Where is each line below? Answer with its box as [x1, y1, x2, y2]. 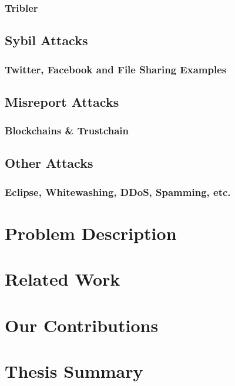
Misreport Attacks [5, 92, 119, 110]
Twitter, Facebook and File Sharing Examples [5, 62, 227, 76]
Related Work [5, 267, 120, 291]
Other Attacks [5, 154, 93, 172]
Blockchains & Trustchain [5, 123, 129, 138]
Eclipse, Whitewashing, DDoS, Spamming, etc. [5, 184, 231, 199]
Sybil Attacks [5, 31, 88, 49]
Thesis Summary [5, 359, 143, 383]
